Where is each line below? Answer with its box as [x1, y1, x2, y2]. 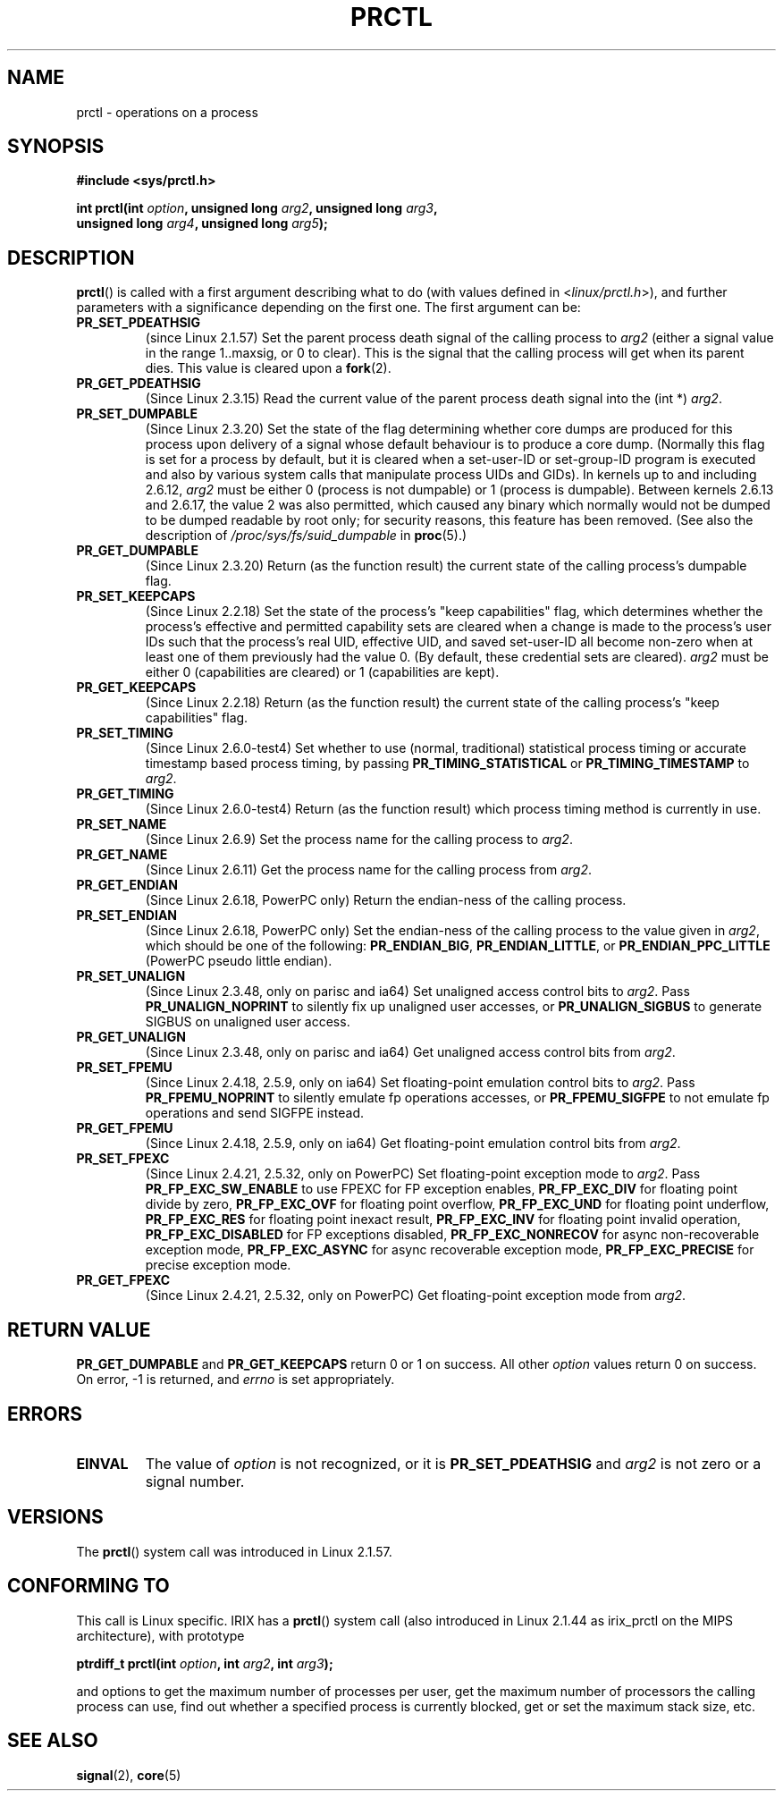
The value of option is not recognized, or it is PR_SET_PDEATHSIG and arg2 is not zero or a [145, 1454, 762, 1473]
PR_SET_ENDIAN [76, 907, 178, 924]
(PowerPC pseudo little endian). [145, 953, 333, 969]
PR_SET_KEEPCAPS [76, 588, 196, 604]
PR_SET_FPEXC [76, 1151, 170, 1167]
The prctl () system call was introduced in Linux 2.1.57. [76, 1543, 392, 1559]
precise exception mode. [145, 1257, 291, 1273]
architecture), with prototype [76, 1627, 245, 1643]
